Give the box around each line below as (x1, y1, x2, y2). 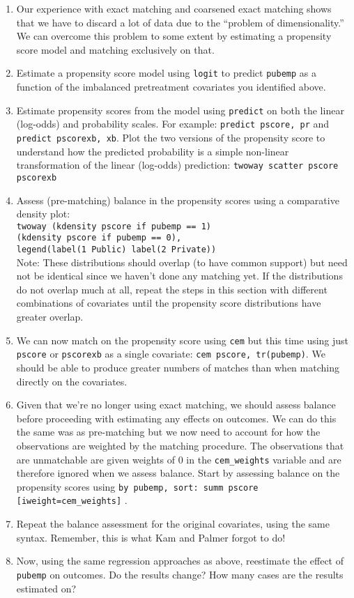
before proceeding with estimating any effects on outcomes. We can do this (16, 411, 337, 425)
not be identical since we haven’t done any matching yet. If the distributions (16, 268, 343, 283)
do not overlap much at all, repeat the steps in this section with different (16, 282, 328, 296)
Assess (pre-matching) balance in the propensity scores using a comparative (16, 192, 339, 207)
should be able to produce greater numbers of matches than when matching (16, 360, 339, 374)
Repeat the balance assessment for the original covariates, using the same (16, 516, 330, 531)
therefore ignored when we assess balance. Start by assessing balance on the (16, 466, 340, 480)
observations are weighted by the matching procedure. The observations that (16, 438, 344, 452)
